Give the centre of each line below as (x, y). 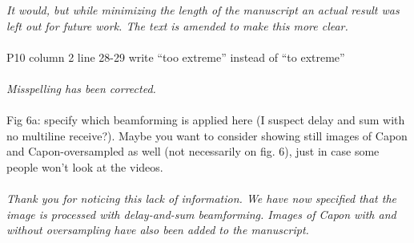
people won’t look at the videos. (85, 166)
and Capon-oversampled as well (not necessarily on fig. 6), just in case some (193, 151)
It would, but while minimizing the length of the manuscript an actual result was (203, 10)
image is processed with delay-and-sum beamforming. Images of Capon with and (201, 214)
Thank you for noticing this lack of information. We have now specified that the (202, 198)
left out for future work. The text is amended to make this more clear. (177, 25)
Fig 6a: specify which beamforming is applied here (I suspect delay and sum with (206, 120)
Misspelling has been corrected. (81, 88)
